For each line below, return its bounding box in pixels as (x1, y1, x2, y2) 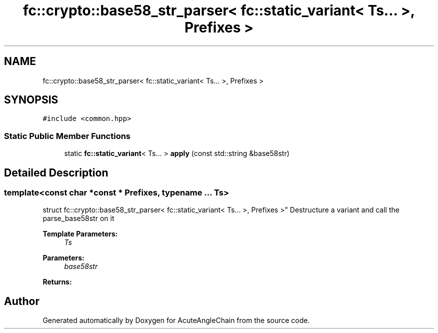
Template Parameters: (42, 229, 118, 238)
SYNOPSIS (4, 93, 58, 106)
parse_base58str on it (42, 214, 114, 223)
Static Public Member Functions (4, 130, 131, 141)
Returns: (42, 277, 72, 286)
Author (4, 294, 39, 307)
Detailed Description (4, 166, 108, 179)
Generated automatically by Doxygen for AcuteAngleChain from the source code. (42, 316, 310, 325)
